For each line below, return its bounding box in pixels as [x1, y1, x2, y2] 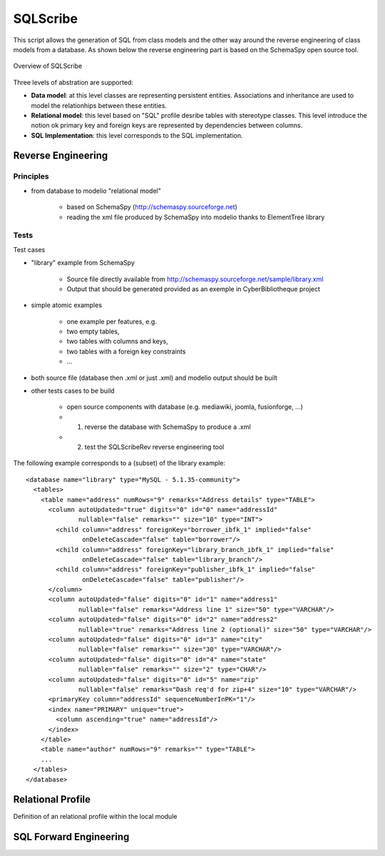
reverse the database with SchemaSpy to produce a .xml [84, 423, 251, 431]
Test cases [13, 245, 46, 253]
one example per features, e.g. [66, 317, 157, 326]
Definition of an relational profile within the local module [13, 812, 178, 821]
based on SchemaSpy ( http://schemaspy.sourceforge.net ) [66, 203, 238, 211]
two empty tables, [66, 327, 120, 336]
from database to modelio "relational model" [31, 186, 162, 195]
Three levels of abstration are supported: [13, 78, 133, 86]
